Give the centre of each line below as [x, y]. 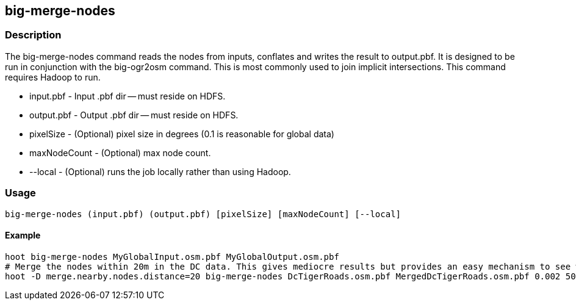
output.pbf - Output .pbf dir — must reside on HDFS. [134, 115]
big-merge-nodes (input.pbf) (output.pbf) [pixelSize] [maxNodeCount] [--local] [203, 214]
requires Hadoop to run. [53, 77]
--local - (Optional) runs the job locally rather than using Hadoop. [160, 171]
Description [33, 35]
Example [23, 235]
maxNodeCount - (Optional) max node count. [120, 152]
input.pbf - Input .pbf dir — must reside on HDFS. [128, 96]
